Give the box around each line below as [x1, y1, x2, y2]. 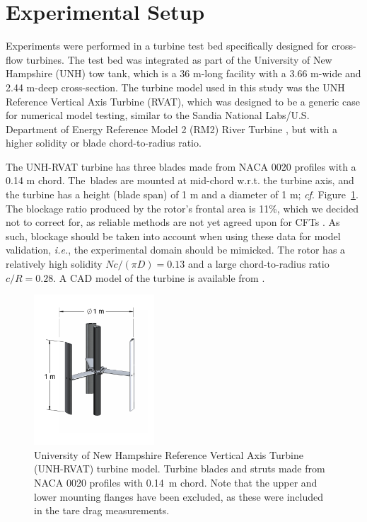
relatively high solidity [6, 256, 103, 271]
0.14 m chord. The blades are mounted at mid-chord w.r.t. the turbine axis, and [6, 173, 354, 188]
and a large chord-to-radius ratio [187, 256, 330, 271]
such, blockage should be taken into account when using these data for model [6, 228, 341, 243]
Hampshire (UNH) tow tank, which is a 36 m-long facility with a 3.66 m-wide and [6, 66, 361, 81]
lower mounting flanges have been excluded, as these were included [34, 489, 323, 504]
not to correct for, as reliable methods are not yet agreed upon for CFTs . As [6, 215, 340, 229]
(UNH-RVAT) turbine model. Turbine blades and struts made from [34, 461, 325, 476]
